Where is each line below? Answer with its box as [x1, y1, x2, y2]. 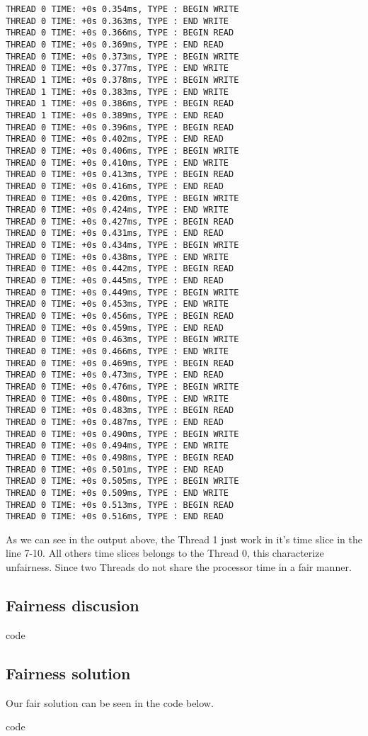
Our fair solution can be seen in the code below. [6, 695, 214, 710]
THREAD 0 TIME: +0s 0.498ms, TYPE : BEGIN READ [6, 452, 234, 463]
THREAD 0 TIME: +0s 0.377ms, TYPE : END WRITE [6, 63, 229, 74]
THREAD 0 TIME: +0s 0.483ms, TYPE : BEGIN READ [6, 405, 234, 416]
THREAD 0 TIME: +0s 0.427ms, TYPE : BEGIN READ [6, 216, 234, 227]
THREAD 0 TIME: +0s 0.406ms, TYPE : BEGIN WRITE [6, 145, 239, 156]
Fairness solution [6, 662, 131, 684]
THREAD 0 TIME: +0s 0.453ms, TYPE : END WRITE [6, 299, 229, 310]
